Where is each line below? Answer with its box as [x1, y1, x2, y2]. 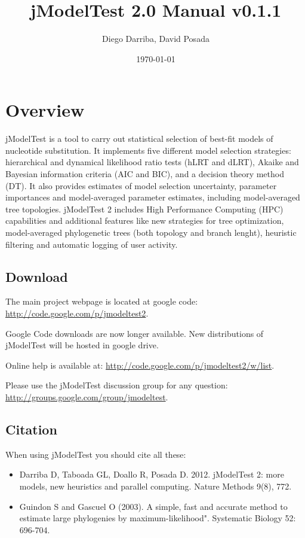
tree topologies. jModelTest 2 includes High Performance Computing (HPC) [5, 202, 284, 215]
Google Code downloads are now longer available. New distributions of [5, 327, 264, 339]
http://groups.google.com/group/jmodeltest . [5, 390, 168, 403]
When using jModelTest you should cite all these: [5, 448, 186, 460]
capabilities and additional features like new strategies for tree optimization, [5, 214, 284, 227]
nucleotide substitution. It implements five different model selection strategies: [5, 144, 291, 156]
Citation [5, 420, 57, 438]
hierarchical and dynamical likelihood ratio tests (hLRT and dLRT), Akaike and [5, 156, 299, 168]
